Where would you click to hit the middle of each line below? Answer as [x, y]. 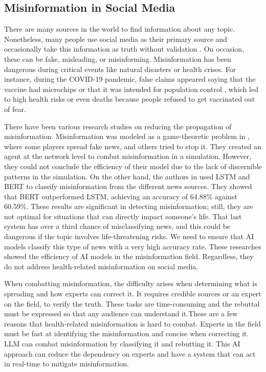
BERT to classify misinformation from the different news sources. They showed [128, 186]
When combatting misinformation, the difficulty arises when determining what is [131, 283]
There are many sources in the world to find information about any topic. [120, 29]
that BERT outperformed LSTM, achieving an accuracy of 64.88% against [121, 196]
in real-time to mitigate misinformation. [66, 364]
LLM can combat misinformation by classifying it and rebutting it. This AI [122, 344]
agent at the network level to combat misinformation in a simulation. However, [128, 156]
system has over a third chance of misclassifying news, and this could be [117, 226]
